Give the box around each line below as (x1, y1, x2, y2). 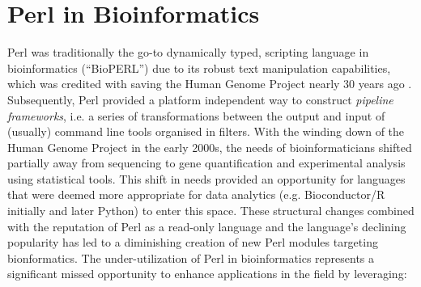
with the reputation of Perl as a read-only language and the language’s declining (7, 217, 406, 234)
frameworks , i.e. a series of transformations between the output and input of (7, 107, 385, 124)
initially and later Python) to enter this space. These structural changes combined (7, 202, 415, 219)
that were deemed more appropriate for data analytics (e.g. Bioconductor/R (7, 186, 385, 203)
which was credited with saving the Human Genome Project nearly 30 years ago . (7, 75, 412, 92)
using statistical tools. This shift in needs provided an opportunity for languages (7, 170, 406, 187)
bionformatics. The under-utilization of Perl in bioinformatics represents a (7, 249, 375, 266)
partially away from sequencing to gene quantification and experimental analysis (7, 154, 406, 171)
